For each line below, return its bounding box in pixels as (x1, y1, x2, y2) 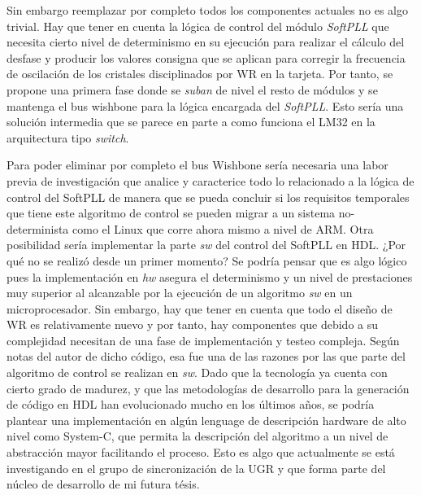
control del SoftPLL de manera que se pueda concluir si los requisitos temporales (7, 188, 410, 205)
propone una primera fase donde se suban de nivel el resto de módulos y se (7, 81, 378, 98)
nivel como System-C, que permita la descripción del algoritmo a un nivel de (7, 427, 388, 445)
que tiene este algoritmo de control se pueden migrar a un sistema (7, 204, 336, 221)
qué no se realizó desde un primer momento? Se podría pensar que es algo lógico (7, 252, 407, 269)
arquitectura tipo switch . (7, 129, 129, 146)
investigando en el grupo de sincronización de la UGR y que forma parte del (7, 459, 386, 476)
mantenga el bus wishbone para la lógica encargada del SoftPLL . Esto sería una (7, 97, 404, 114)
